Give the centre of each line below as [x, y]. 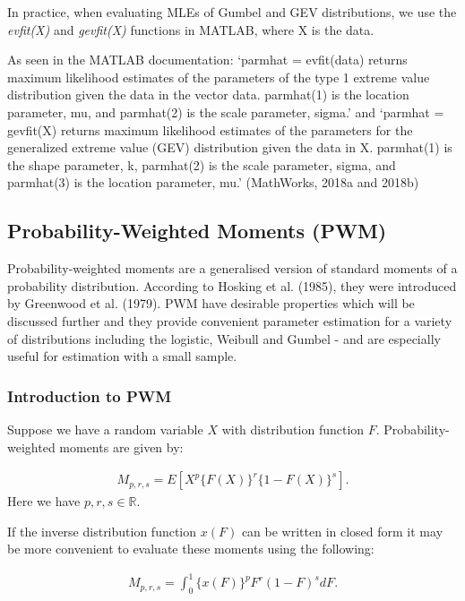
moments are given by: [121, 446]
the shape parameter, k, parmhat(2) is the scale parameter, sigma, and [202, 164]
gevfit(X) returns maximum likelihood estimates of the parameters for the [210, 129]
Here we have [44, 501]
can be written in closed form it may [342, 531]
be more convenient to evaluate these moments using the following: [191, 549]
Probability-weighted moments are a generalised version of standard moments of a [232, 268]
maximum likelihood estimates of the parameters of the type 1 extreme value [219, 77]
